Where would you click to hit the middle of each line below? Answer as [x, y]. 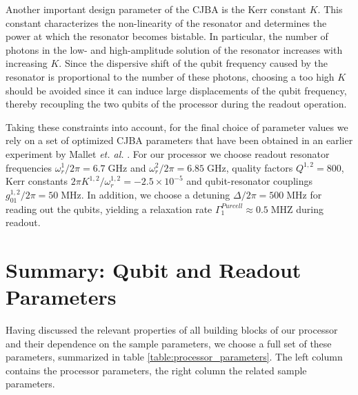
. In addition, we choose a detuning [156, 194]
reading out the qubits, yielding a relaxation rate [109, 209]
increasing [27, 63]
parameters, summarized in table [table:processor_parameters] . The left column [174, 357]
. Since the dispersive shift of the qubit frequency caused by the [193, 63]
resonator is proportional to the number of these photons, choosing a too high [170, 76]
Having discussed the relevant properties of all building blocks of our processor [172, 330]
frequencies [29, 167]
